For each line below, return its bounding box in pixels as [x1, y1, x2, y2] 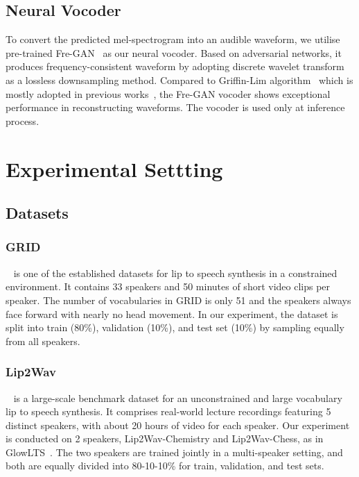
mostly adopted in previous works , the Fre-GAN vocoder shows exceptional [6, 86, 331, 101]
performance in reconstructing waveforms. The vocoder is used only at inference [6, 100, 345, 115]
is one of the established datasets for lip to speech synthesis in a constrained [13, 265, 338, 280]
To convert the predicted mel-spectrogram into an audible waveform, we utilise [6, 32, 340, 47]
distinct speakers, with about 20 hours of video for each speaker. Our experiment [6, 417, 350, 432]
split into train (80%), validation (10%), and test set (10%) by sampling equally [6, 320, 344, 335]
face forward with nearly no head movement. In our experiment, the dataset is [6, 306, 338, 321]
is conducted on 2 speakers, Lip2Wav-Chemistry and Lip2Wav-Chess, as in [6, 431, 324, 446]
